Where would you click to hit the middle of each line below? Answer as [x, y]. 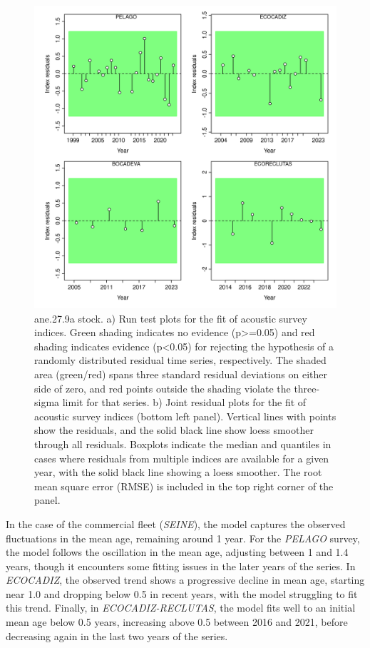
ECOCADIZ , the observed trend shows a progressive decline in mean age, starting [185, 580]
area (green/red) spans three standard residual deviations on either [181, 374]
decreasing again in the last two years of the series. [117, 636]
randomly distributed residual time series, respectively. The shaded [180, 360]
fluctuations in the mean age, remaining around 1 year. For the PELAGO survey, [183, 538]
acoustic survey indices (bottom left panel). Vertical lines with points [185, 416]
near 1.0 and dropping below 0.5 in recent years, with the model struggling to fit [182, 593]
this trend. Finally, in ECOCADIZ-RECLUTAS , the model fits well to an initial [181, 608]
